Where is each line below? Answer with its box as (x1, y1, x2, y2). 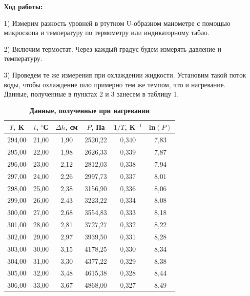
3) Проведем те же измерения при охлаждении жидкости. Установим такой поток (4, 69, 246, 79)
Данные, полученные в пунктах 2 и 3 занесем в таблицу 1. (4, 89, 179, 99)
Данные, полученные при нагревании (29, 105, 150, 115)
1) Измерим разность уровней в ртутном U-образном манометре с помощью (4, 18, 230, 28)
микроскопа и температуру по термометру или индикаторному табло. (4, 27, 209, 38)
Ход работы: (4, 1, 43, 11)
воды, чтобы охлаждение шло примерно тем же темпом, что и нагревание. (4, 79, 226, 89)
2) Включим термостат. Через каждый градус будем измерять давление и (4, 43, 221, 54)
